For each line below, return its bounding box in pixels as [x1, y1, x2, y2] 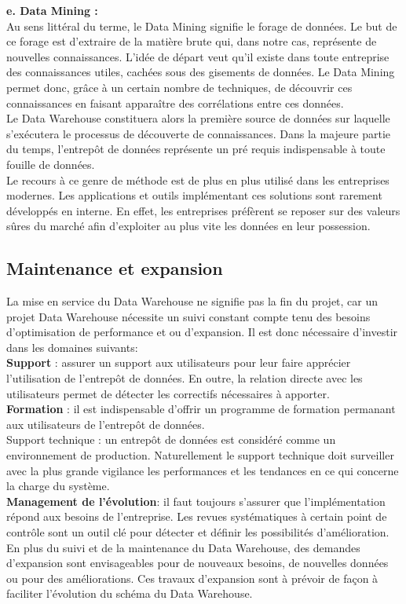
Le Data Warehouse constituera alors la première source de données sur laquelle [6, 110, 390, 126]
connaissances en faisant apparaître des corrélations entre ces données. [6, 94, 344, 111]
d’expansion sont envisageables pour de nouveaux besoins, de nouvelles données [6, 555, 389, 571]
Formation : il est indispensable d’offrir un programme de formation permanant [6, 401, 396, 417]
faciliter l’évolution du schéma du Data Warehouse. [6, 585, 253, 602]
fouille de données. [6, 156, 95, 172]
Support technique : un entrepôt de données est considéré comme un [6, 431, 336, 448]
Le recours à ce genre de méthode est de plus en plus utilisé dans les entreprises [6, 171, 390, 188]
